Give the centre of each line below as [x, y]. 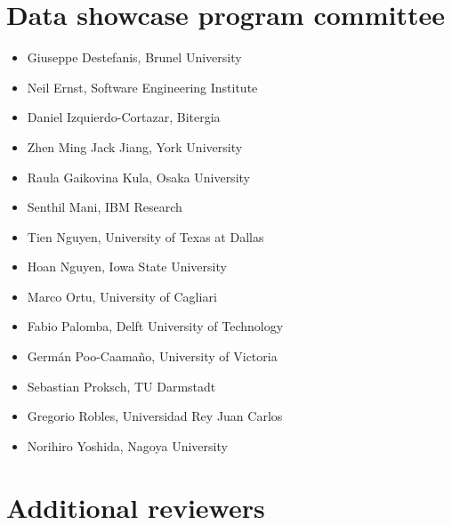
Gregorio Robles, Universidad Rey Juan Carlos [155, 416]
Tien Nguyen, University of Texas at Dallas [145, 236]
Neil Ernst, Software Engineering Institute [142, 87]
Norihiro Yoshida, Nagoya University [127, 445]
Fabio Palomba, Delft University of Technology [155, 326]
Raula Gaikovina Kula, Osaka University [138, 177]
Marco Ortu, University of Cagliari [122, 296]
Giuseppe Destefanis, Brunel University [134, 57]
